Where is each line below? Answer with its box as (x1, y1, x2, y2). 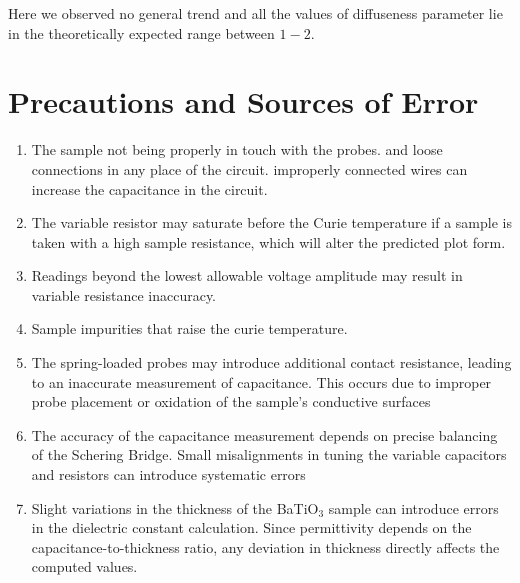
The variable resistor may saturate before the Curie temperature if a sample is (31, 212, 512, 233)
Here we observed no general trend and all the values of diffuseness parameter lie (8, 3, 503, 23)
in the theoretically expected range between (8, 22, 275, 43)
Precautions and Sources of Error (8, 81, 479, 122)
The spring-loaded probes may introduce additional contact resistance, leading (31, 352, 512, 373)
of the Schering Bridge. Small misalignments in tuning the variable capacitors (31, 444, 507, 465)
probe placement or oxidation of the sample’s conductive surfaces (31, 391, 431, 412)
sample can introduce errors (328, 497, 499, 518)
